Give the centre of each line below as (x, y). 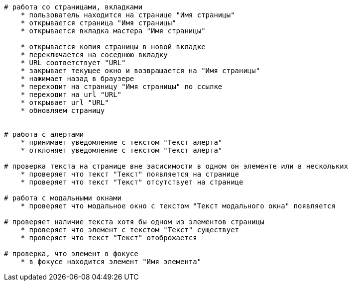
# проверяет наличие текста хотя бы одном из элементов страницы (134, 222)
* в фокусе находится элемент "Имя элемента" (111, 262)
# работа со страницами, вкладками (73, 7)
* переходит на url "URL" (71, 95)
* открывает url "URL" (65, 102)
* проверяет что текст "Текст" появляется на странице (130, 174)
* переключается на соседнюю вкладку (94, 55)
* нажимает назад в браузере (77, 79)
